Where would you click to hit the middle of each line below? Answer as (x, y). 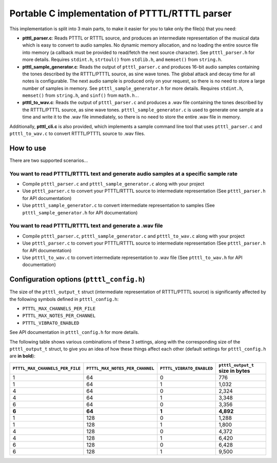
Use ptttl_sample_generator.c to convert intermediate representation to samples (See (118, 206)
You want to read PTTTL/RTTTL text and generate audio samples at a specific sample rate (124, 173)
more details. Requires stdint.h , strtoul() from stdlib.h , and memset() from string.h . (122, 59)
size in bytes (234, 371)
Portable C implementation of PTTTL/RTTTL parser (121, 13)
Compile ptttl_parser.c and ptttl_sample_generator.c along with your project (113, 184)
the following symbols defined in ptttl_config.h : (64, 299)
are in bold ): (22, 356)
